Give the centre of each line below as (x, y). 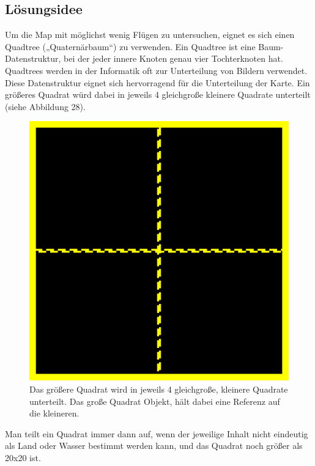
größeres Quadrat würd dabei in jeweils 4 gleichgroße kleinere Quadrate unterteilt (158, 94)
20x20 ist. (23, 457)
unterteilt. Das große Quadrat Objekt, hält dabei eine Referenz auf (155, 401)
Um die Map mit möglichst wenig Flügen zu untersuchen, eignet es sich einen (150, 35)
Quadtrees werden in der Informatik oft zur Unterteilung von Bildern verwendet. (156, 70)
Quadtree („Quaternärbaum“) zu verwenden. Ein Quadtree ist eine (130, 46)
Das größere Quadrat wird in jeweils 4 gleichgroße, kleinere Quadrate (159, 389)
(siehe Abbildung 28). (45, 106)
